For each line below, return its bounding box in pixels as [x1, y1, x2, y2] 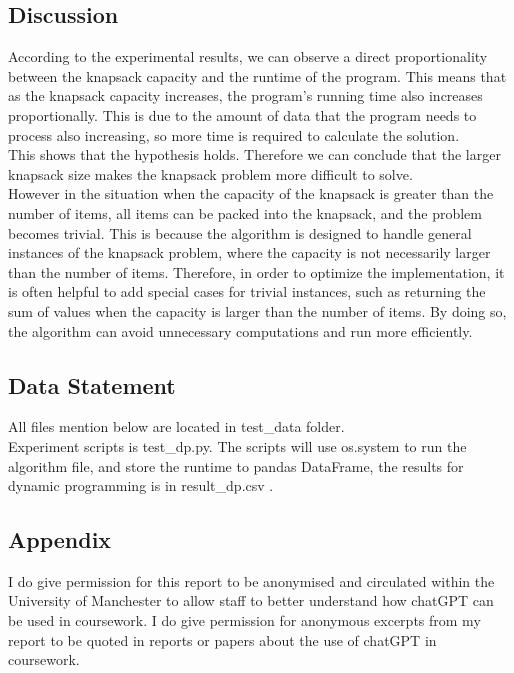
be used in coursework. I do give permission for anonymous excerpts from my [8, 610, 481, 631]
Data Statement [8, 369, 176, 400]
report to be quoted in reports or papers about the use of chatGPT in [8, 629, 437, 650]
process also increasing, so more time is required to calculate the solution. [8, 124, 460, 145]
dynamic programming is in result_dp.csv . [8, 475, 274, 496]
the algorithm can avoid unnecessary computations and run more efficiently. [8, 320, 473, 341]
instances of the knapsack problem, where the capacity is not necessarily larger [8, 242, 491, 263]
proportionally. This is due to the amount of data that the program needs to [8, 104, 477, 125]
